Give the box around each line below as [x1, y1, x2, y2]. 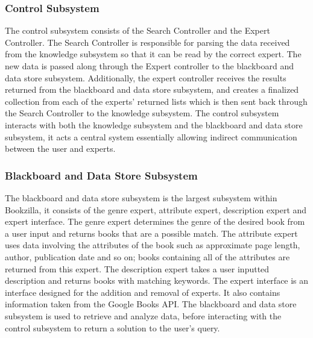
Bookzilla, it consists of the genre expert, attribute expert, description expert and [5, 203, 307, 216]
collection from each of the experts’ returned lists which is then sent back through [5, 95, 308, 107]
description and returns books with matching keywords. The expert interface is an [5, 274, 309, 287]
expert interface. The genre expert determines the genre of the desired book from [5, 215, 305, 228]
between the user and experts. [5, 142, 116, 155]
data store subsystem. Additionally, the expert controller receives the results [5, 71, 286, 84]
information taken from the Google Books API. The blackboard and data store [5, 298, 297, 310]
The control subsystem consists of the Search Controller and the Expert [5, 24, 270, 37]
